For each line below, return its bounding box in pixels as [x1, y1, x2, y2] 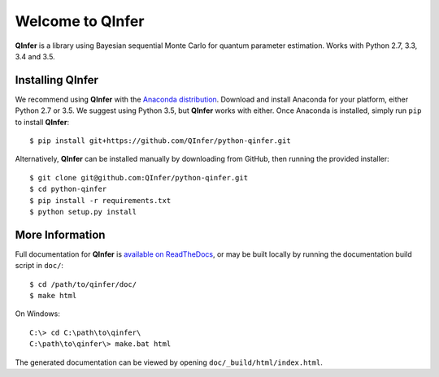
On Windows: [15, 309, 60, 318]
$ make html [29, 291, 77, 301]
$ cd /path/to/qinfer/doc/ [29, 279, 137, 288]
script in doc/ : [15, 261, 64, 271]
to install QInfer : [15, 117, 69, 127]
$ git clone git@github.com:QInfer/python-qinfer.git [29, 173, 248, 182]
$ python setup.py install [29, 207, 137, 216]
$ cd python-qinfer [29, 184, 107, 194]
